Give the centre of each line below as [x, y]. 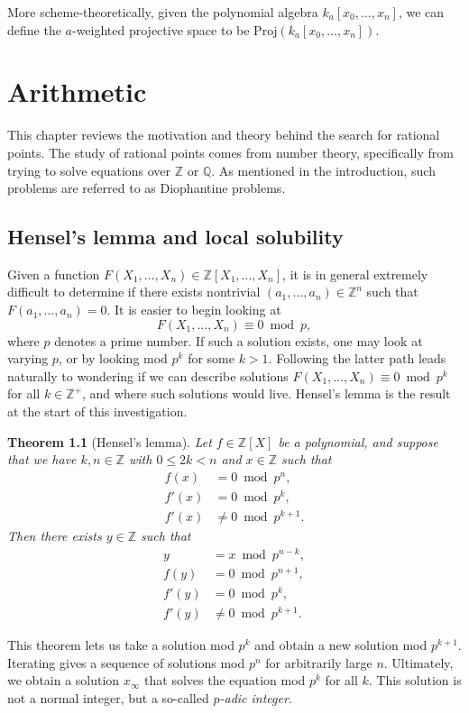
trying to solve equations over [89, 170]
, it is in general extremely [355, 274]
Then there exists [55, 536]
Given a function [54, 274]
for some [211, 358]
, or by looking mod [113, 358]
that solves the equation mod [225, 680]
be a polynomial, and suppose [358, 441]
